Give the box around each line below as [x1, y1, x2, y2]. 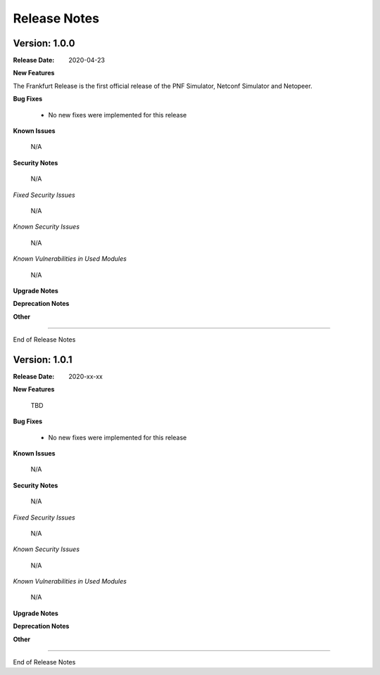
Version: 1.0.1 [13, 354, 73, 366]
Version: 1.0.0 [13, 37, 75, 49]
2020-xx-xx [68, 373, 103, 380]
